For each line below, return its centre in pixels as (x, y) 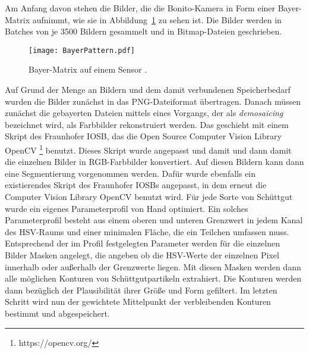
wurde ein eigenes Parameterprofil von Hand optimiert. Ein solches (127, 208)
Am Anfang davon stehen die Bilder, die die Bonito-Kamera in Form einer (140, 8)
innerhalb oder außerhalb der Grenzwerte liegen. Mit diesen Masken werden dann (153, 266)
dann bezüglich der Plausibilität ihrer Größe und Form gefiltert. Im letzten (141, 290)
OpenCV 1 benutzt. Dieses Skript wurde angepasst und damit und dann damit (148, 149)
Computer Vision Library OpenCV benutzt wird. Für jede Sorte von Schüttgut (149, 197)
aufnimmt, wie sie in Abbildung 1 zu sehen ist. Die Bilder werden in (157, 19)
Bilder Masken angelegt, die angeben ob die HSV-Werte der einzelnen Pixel (142, 255)
